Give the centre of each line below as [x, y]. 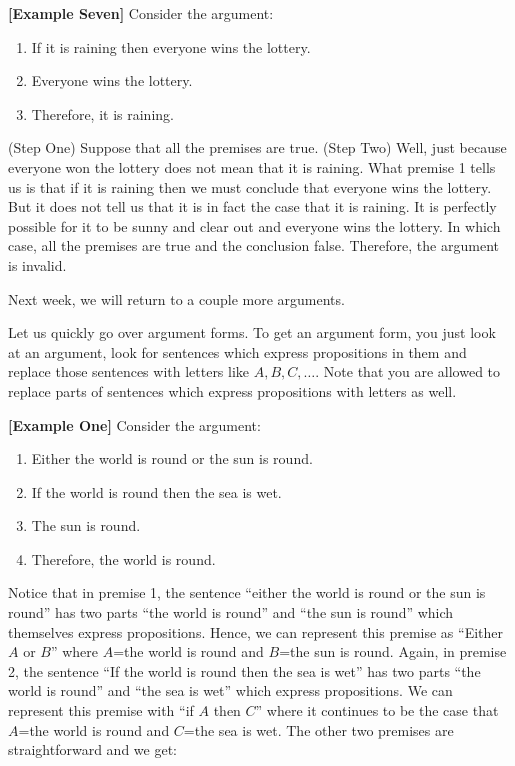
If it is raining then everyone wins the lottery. [171, 46]
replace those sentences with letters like [129, 371]
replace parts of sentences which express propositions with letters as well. [232, 390]
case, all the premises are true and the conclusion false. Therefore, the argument [253, 245]
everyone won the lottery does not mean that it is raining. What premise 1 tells [252, 166]
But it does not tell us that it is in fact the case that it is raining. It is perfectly [252, 206]
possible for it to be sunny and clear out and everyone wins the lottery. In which [254, 225]
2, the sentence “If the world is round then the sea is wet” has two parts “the [244, 670]
